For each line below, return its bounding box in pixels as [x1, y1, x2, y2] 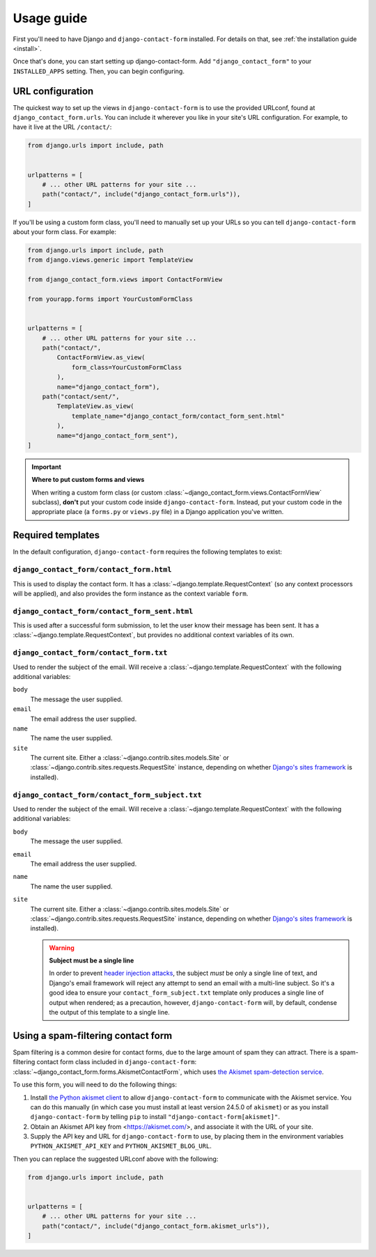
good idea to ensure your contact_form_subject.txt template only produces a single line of [49, 989, 324, 997]
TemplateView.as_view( [56, 403, 135, 410]
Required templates [13, 529, 100, 541]
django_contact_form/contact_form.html [13, 565, 172, 575]
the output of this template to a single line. [49, 1008, 170, 1017]
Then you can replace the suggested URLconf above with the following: [13, 1155, 219, 1163]
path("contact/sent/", [42, 392, 120, 400]
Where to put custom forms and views [31, 476, 145, 484]
